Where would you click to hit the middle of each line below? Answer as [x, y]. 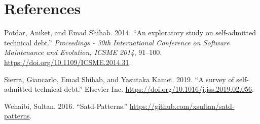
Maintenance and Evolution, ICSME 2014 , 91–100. [83, 52]
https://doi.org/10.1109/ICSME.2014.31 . [68, 62]
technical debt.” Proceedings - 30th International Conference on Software [117, 42]
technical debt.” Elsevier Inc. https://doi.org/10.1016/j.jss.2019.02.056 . [144, 89]
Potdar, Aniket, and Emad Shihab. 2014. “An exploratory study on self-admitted [130, 33]
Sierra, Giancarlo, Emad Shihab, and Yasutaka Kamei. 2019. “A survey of [119, 79]
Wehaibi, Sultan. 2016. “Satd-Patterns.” [66, 106]
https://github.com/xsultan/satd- [182, 106]
